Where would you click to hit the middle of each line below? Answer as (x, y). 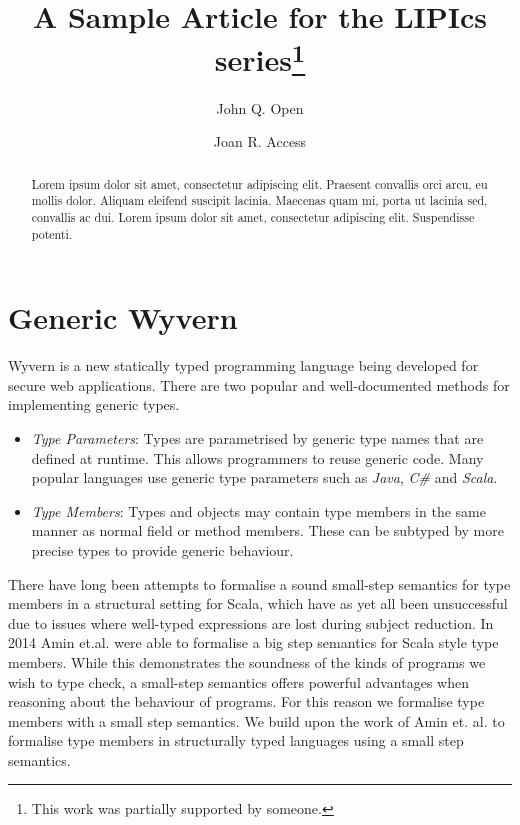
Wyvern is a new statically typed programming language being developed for (243, 365)
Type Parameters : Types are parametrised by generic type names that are (257, 437)
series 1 (260, 57)
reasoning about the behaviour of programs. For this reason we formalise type (246, 701)
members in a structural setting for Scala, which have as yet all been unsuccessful (258, 603)
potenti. (52, 233)
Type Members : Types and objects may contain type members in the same (258, 510)
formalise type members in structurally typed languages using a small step (236, 740)
